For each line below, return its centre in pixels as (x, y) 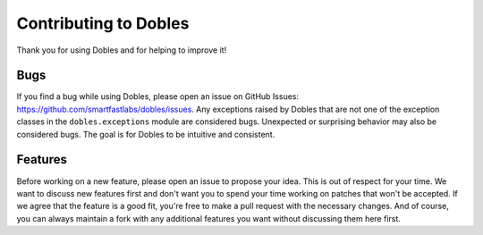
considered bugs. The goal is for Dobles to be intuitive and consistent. (146, 134)
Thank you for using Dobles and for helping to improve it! (122, 50)
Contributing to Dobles (103, 23)
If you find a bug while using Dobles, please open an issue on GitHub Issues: (158, 97)
